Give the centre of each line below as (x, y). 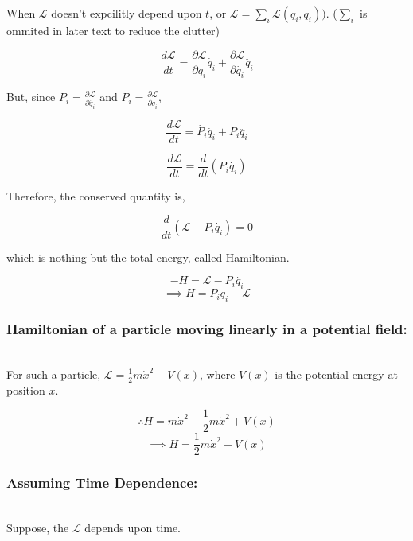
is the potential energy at (336, 374)
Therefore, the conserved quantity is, (96, 195)
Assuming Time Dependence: (102, 483)
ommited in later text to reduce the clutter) (113, 30)
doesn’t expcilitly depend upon (127, 13)
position (26, 389)
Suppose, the (38, 528)
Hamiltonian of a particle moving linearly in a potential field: (207, 329)
